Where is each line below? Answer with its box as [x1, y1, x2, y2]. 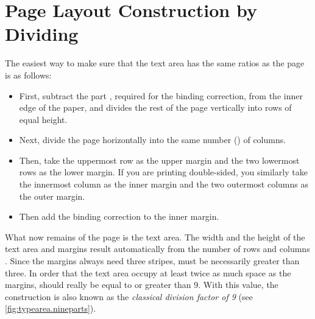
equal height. [19, 113, 68, 125]
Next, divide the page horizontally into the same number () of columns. [19, 133, 286, 146]
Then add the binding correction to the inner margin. [19, 210, 219, 223]
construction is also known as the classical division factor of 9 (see [5, 290, 253, 303]
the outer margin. [19, 189, 85, 202]
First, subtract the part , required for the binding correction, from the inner [19, 89, 303, 102]
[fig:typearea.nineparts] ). [5, 302, 96, 315]
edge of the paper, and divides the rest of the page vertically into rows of [19, 101, 292, 114]
